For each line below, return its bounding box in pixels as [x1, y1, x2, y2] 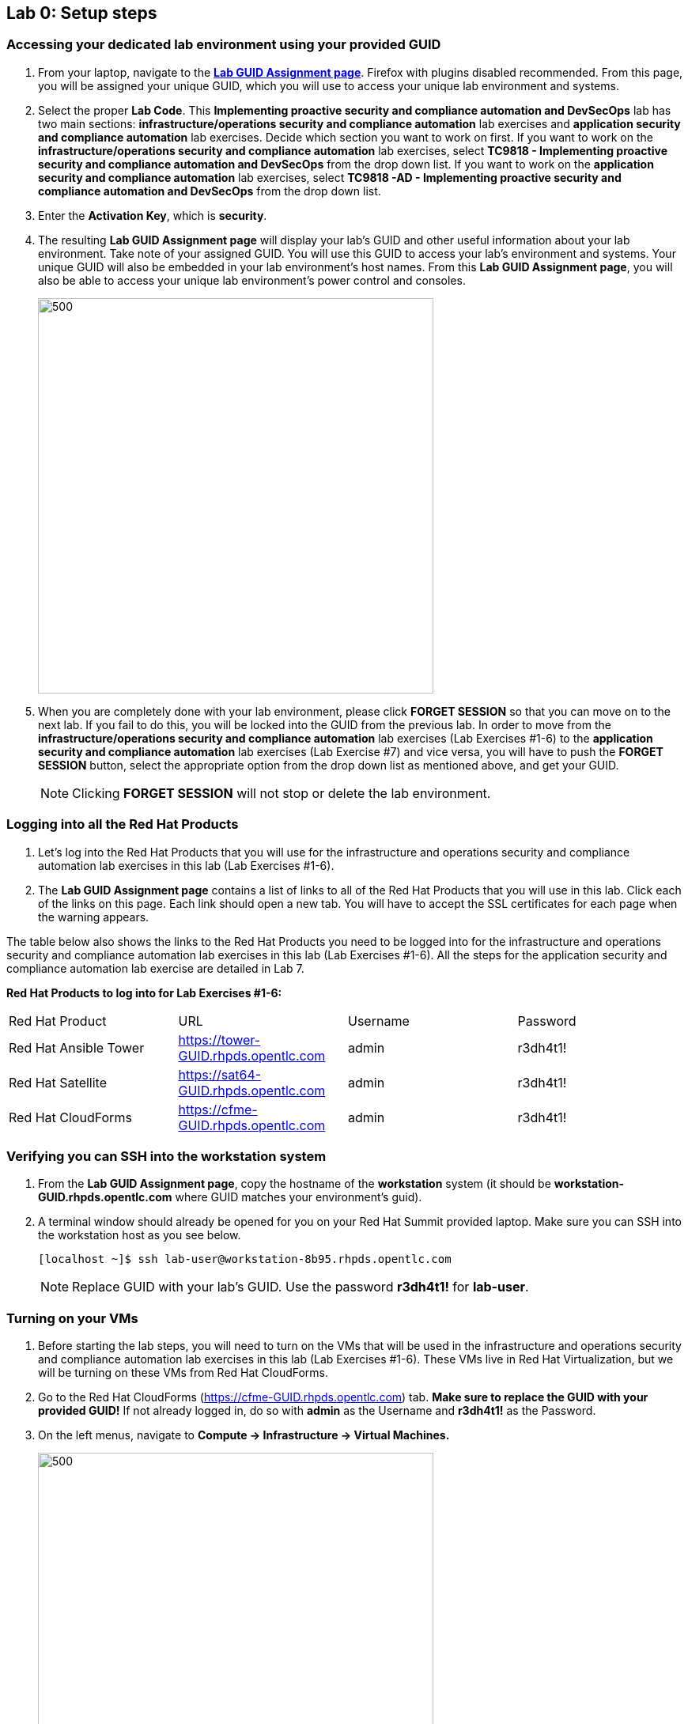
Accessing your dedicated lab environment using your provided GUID [6, 36, 441, 53]
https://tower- [178, 1031, 261, 1048]
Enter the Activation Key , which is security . [38, 208, 267, 222]
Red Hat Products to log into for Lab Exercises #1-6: [6, 985, 282, 1000]
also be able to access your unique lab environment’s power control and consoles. [38, 273, 466, 287]
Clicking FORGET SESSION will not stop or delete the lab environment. [72, 784, 491, 801]
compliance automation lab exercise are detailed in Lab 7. [6, 961, 304, 975]
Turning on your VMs [6, 1310, 138, 1326]
